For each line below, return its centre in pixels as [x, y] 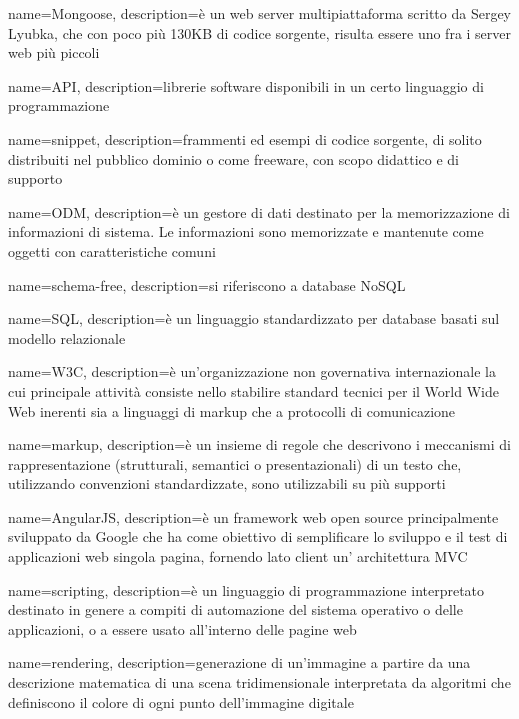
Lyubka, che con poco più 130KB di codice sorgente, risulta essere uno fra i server [260, 32]
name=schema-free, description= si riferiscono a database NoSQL [207, 284]
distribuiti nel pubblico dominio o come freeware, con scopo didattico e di [234, 158]
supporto [35, 178]
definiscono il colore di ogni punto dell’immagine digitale [181, 701]
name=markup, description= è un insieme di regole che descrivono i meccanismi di [259, 444]
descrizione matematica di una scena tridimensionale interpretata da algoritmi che [259, 682]
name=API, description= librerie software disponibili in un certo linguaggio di [246, 85]
